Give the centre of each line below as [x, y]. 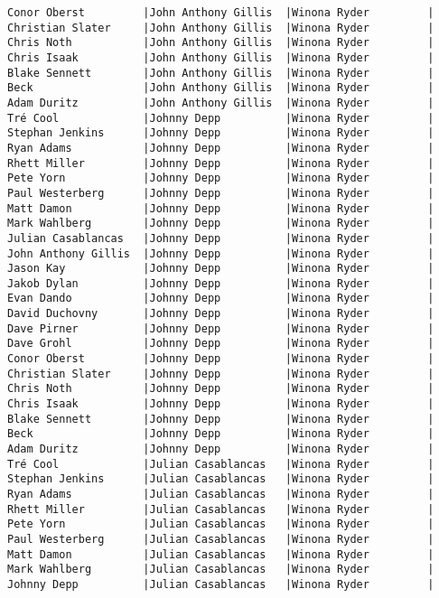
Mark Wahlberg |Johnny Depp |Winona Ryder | [221, 224]
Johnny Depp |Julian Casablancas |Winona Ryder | [221, 584]
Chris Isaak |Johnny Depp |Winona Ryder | [221, 404]
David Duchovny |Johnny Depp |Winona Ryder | [221, 314]
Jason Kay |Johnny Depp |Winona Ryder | [221, 269]
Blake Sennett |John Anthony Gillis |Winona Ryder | [221, 73]
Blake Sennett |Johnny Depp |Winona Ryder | [221, 419]
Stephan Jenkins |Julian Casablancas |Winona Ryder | [221, 479]
